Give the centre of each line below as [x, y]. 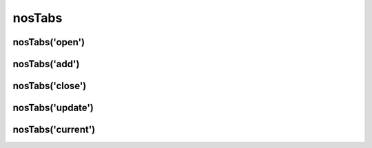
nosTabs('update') [53, 108]
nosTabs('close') [50, 86]
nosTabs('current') [54, 130]
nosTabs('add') [46, 64]
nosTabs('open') [49, 42]
